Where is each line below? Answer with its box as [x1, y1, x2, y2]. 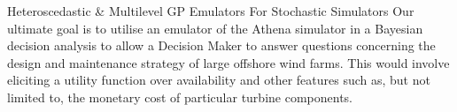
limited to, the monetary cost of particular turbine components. [7, 87, 352, 106]
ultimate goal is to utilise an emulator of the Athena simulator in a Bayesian [7, 19, 423, 37]
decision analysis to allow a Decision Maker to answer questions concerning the [7, 36, 436, 55]
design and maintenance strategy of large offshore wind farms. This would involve [7, 53, 450, 71]
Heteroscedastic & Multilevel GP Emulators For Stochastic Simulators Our [7, 2, 414, 19]
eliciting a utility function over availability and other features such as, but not [7, 71, 430, 89]
